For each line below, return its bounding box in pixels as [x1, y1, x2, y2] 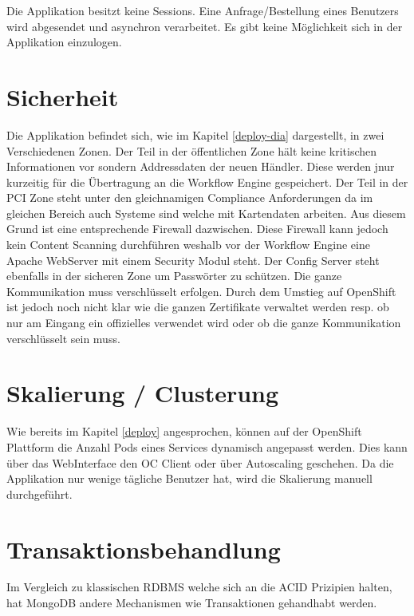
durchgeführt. [6, 485, 73, 502]
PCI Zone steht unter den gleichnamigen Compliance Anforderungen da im [6, 189, 373, 206]
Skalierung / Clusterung [6, 377, 279, 409]
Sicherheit [6, 80, 119, 113]
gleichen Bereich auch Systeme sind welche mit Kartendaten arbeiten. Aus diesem [6, 204, 406, 221]
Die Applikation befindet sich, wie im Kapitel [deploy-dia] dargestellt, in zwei [6, 126, 384, 143]
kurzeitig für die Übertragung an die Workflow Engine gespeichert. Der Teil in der [6, 173, 408, 190]
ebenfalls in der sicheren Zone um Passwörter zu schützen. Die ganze [6, 267, 342, 284]
